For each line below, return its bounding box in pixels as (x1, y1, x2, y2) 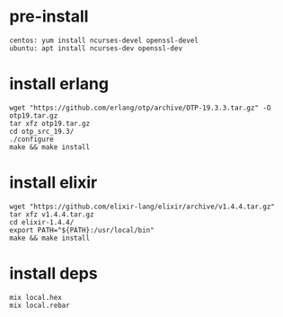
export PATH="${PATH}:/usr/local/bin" (9, 225, 155, 234)
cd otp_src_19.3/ (9, 127, 75, 136)
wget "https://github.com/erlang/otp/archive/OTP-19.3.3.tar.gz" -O (9, 103, 271, 112)
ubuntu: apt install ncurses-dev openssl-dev (9, 43, 182, 53)
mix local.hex (9, 293, 63, 302)
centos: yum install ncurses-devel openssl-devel (9, 36, 199, 45)
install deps (9, 263, 98, 284)
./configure (9, 135, 54, 144)
